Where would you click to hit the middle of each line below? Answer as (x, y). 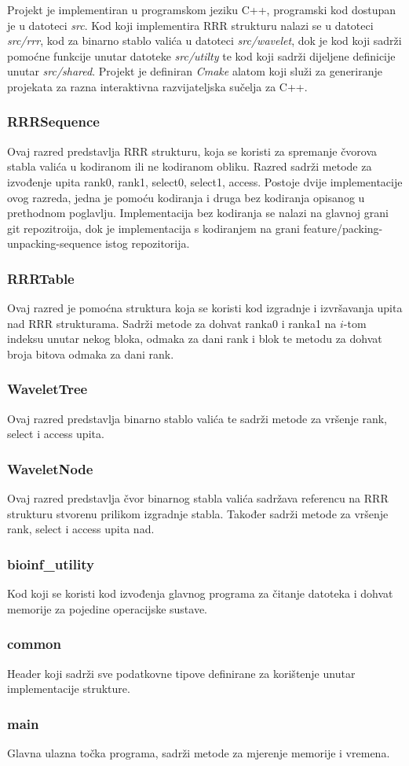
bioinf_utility (51, 563)
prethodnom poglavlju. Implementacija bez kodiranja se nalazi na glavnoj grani (198, 213)
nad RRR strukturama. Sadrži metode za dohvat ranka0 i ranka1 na (172, 323)
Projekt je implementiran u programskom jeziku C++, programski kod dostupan (201, 9)
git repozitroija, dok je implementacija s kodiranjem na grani (153, 228)
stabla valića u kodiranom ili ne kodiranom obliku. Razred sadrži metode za (190, 166)
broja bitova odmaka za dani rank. (91, 354)
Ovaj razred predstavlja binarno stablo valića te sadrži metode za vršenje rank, (197, 418)
